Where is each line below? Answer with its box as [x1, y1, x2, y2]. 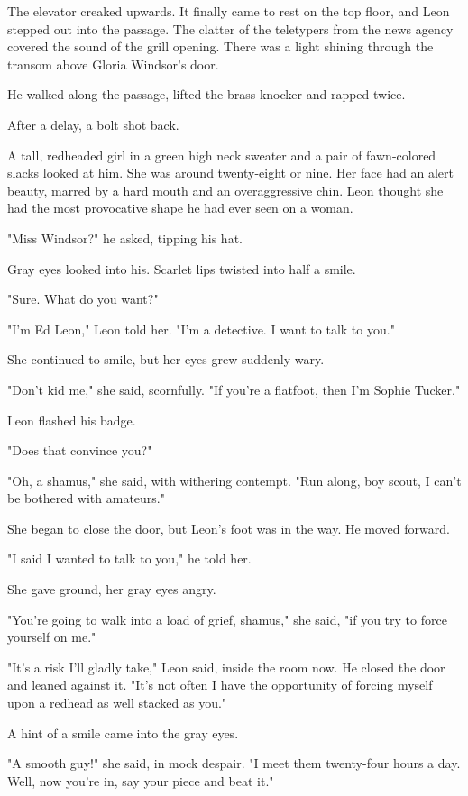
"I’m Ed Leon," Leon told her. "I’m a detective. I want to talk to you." [7, 319, 395, 338]
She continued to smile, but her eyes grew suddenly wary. [7, 350, 325, 369]
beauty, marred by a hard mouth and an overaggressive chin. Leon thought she [7, 180, 444, 199]
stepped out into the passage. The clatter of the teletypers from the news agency [7, 19, 454, 38]
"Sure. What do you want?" [7, 289, 159, 308]
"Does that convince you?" [7, 441, 152, 460]
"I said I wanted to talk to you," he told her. [7, 549, 252, 568]
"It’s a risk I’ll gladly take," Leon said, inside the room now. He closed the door [7, 657, 445, 676]
